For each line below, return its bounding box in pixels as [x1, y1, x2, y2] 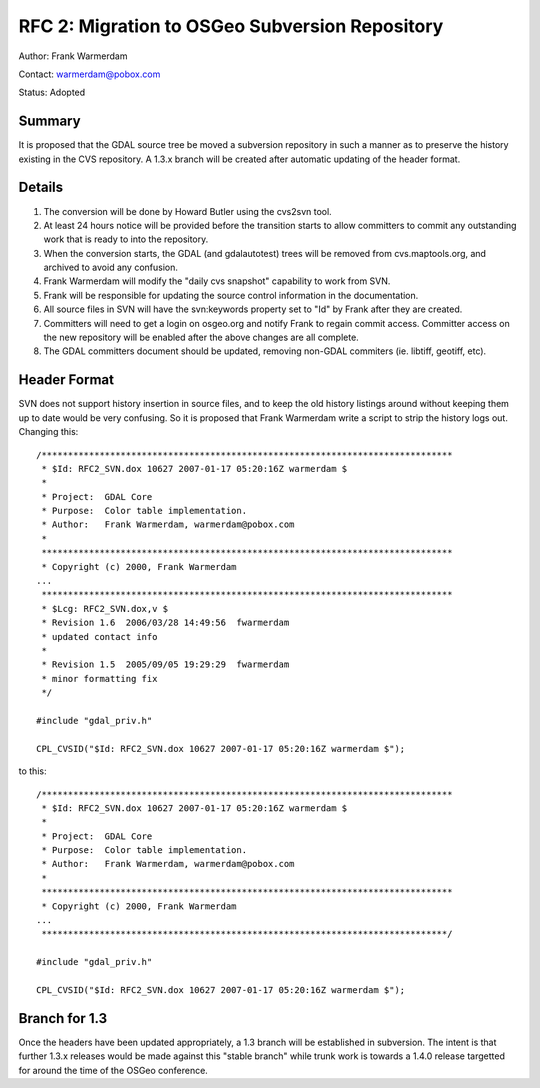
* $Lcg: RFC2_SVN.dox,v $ [41, 603, 169, 614]
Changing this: [18, 426, 79, 438]
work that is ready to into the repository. [43, 233, 209, 245]
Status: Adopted [18, 86, 86, 99]
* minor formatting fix [41, 673, 158, 684]
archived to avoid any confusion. [43, 261, 179, 274]
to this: [18, 765, 47, 777]
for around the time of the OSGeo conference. [18, 1064, 209, 1076]
